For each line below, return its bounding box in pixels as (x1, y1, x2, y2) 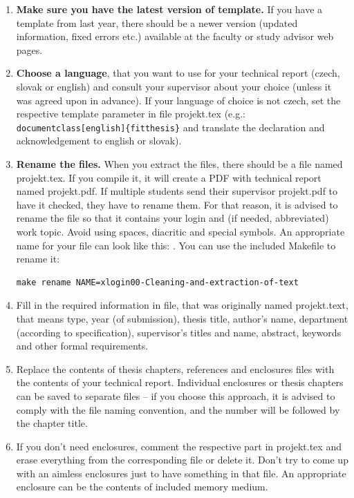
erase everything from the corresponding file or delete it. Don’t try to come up (16, 452, 348, 467)
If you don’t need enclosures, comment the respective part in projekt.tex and (16, 439, 342, 453)
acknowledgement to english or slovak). (16, 133, 182, 148)
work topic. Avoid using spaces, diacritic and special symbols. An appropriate (16, 224, 345, 238)
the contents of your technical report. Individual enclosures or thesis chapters (16, 375, 344, 390)
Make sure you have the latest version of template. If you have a (16, 2, 323, 16)
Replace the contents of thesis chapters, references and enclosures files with (16, 361, 335, 376)
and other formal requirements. (16, 338, 149, 353)
